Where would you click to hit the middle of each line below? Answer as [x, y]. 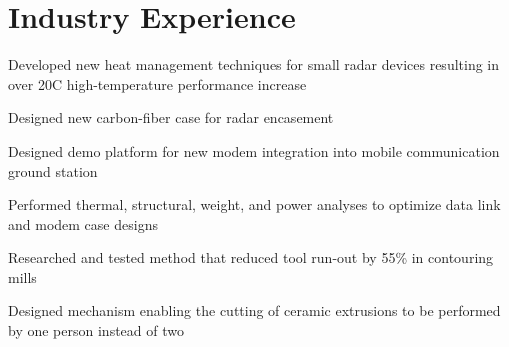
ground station [53, 170]
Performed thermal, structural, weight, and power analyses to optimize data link [254, 204]
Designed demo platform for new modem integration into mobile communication [254, 150]
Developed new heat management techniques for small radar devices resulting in [254, 64]
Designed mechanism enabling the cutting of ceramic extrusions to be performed [254, 310]
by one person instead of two [96, 330]
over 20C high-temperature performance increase [157, 83]
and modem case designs [83, 223]
